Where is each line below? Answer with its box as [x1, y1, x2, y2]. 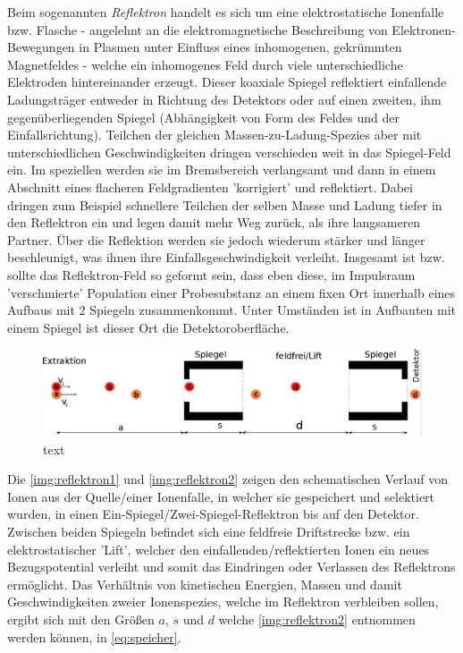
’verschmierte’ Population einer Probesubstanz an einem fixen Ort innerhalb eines [7, 283, 456, 301]
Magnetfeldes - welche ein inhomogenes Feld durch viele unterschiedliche [7, 55, 403, 73]
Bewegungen [7, 38, 75, 56]
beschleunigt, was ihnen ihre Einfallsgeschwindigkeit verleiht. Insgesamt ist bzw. [7, 248, 445, 267]
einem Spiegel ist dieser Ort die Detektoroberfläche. [7, 318, 290, 336]
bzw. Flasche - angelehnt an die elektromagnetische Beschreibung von [7, 20, 388, 38]
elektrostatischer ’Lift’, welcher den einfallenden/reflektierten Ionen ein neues [7, 539, 429, 558]
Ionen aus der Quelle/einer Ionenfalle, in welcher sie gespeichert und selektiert [7, 487, 435, 505]
